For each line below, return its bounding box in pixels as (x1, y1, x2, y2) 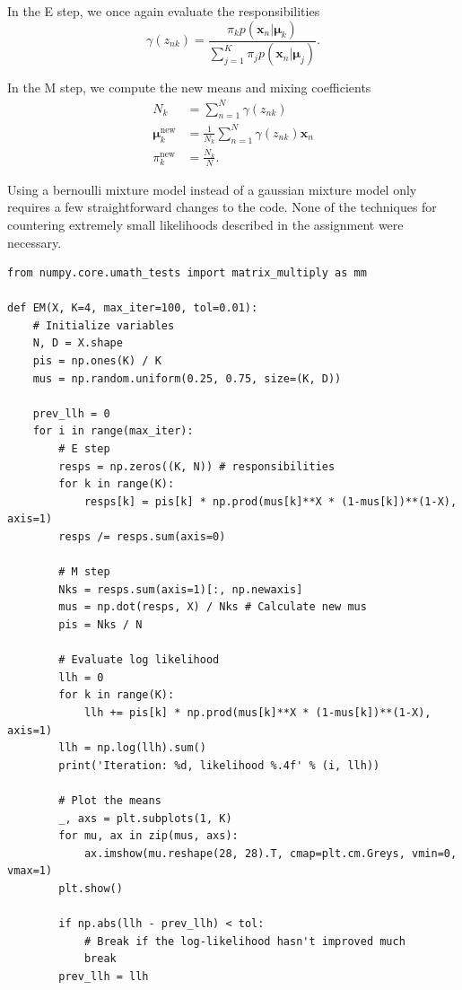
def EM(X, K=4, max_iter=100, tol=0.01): (7, 302, 258, 315)
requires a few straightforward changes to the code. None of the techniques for (7, 197, 437, 216)
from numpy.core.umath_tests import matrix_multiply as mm (7, 267, 367, 280)
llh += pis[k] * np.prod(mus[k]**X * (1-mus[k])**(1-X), (83, 705, 431, 719)
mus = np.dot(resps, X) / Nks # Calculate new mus (58, 600, 367, 614)
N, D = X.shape (32, 337, 123, 350)
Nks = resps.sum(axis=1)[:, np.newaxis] (58, 583, 303, 596)
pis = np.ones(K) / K (32, 355, 161, 368)
